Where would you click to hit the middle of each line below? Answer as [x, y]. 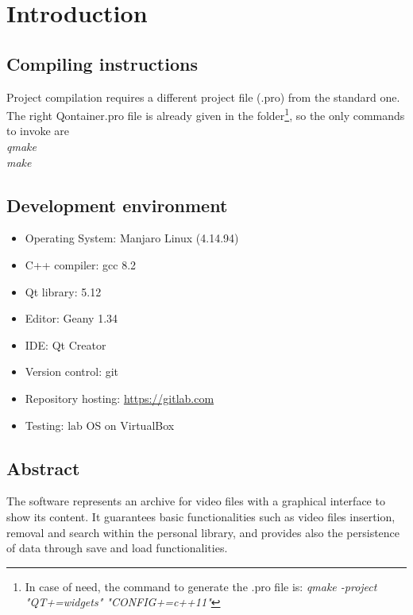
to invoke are [38, 131]
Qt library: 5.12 [63, 291]
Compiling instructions [102, 63]
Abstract [43, 468]
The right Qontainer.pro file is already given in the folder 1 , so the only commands [206, 114]
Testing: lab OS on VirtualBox [100, 425]
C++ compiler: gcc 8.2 [81, 265]
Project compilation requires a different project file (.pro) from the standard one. [203, 97]
